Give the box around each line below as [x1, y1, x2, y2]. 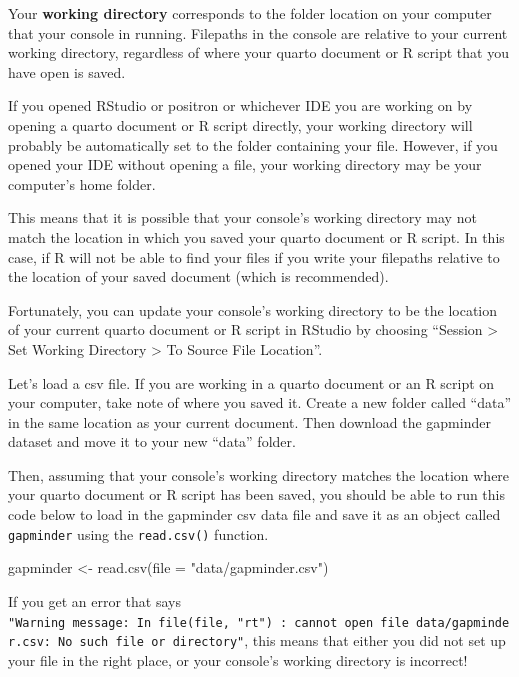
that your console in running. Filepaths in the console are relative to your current [8, 22, 508, 43]
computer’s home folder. [8, 173, 156, 194]
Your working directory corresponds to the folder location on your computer [8, 3, 492, 23]
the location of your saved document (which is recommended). [8, 266, 389, 287]
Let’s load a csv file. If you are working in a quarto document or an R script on [8, 372, 495, 393]
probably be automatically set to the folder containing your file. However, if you [8, 134, 498, 155]
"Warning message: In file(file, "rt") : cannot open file [8, 615, 409, 630]
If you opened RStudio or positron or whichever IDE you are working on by [8, 95, 473, 116]
